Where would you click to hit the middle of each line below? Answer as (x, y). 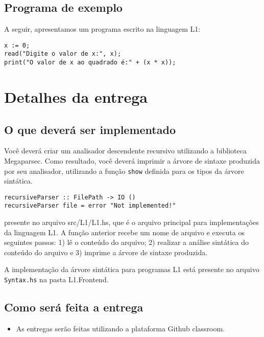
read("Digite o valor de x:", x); (63, 54)
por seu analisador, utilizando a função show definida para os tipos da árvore (124, 171)
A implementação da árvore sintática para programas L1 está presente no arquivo (132, 269)
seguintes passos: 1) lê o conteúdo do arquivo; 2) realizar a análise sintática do (126, 242)
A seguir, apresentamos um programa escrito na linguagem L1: (102, 29)
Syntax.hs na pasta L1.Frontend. (56, 279)
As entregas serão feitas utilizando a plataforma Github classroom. (121, 328)
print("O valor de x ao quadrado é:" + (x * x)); (90, 63)
